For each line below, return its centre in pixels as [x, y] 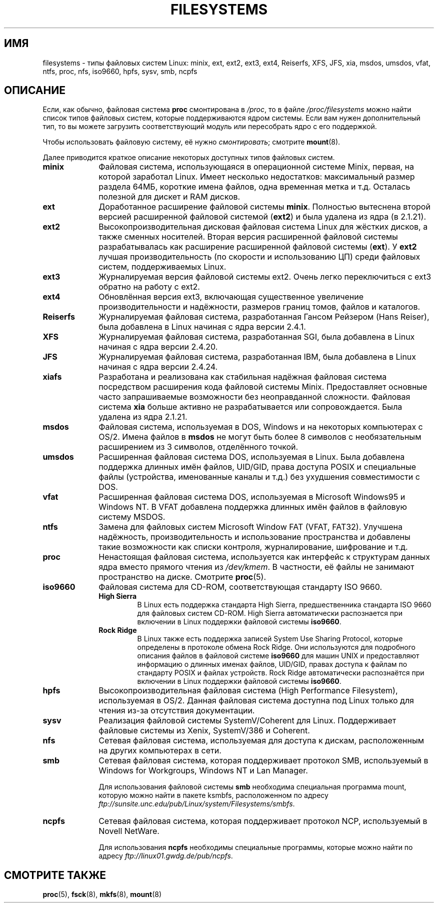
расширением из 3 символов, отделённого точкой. [198, 447]
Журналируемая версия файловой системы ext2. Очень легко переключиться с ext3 [265, 277]
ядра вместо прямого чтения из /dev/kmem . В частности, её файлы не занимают [256, 567]
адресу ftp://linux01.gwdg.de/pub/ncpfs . [166, 856]
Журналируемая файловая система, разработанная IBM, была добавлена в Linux [257, 357]
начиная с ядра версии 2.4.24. [158, 367]
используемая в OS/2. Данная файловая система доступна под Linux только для [256, 701]
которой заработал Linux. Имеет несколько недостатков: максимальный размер [257, 177]
